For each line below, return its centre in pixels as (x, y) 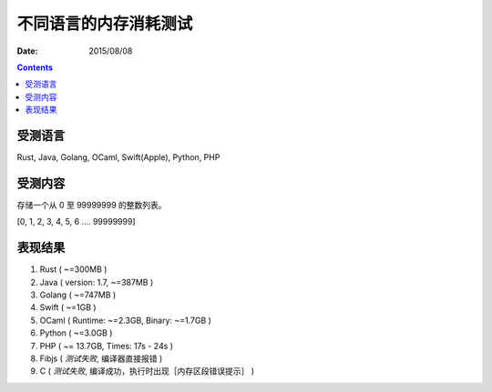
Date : (27, 51)
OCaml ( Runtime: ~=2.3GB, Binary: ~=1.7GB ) (125, 320)
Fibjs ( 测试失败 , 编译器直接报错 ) (101, 358)
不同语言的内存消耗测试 (105, 24)
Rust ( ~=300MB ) (73, 269)
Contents (35, 67)
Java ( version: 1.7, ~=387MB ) (97, 282)
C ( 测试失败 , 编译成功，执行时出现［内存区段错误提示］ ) (147, 371)
